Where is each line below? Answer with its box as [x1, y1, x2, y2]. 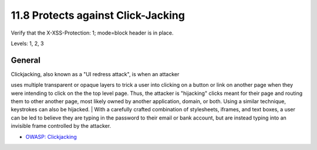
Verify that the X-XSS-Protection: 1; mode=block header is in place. [11, 29, 174, 36]
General [11, 55, 41, 65]
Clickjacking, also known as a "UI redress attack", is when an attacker [11, 70, 180, 77]
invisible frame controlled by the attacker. [11, 122, 112, 129]
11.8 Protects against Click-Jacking [11, 9, 185, 22]
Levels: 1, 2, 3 [11, 40, 44, 47]
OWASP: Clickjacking [25, 133, 77, 140]
